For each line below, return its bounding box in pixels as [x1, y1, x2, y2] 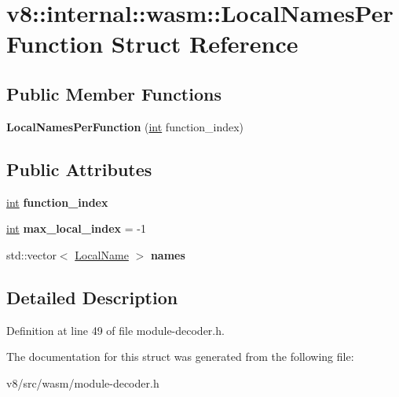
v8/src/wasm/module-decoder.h [6, 374, 159, 391]
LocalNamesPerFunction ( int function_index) [6, 118, 244, 134]
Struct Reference [111, 28, 298, 60]
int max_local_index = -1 [6, 220, 147, 237]
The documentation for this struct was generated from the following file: [6, 348, 354, 365]
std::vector [6, 246, 57, 263]
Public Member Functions [6, 81, 221, 105]
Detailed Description [6, 285, 178, 309]
